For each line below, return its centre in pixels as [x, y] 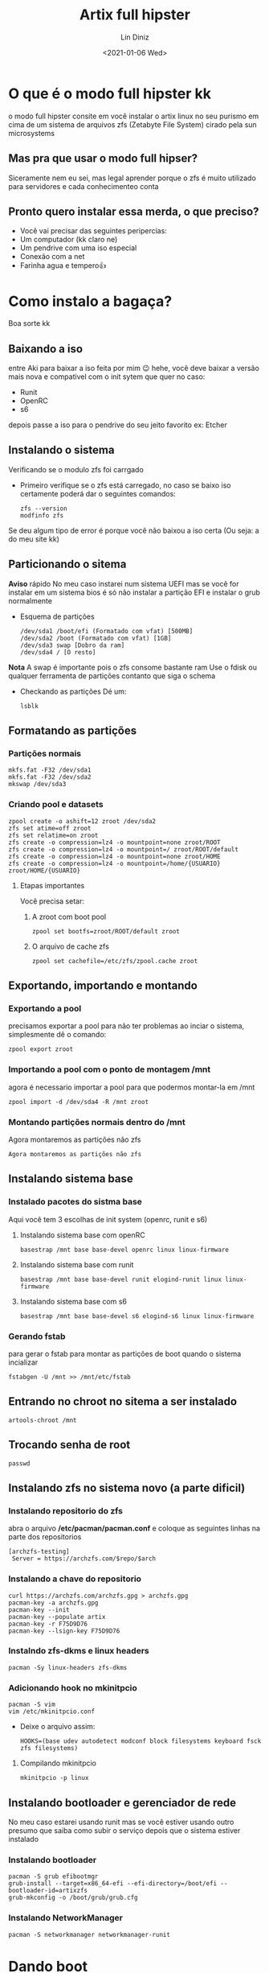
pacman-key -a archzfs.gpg [53, 1603]
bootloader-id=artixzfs [48, 1891]
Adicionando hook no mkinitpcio [73, 1687]
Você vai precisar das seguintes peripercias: [93, 231]
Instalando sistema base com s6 [73, 1301]
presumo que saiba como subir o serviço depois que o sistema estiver [124, 1830]
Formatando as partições [73, 731]
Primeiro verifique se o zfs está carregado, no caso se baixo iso [125, 485]
